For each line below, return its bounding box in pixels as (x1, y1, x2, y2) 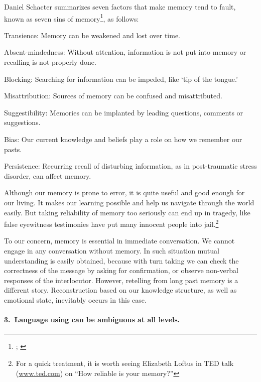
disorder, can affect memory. (4, 170, 91, 181)
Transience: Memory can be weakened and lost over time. (4, 30, 181, 40)
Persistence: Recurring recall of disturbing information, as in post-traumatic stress (4, 161, 257, 171)
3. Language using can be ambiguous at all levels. (4, 314, 180, 325)
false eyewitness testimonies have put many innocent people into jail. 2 (4, 217, 219, 229)
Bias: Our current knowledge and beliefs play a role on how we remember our (4, 134, 242, 144)
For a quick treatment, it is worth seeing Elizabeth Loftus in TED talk (16, 357, 234, 368)
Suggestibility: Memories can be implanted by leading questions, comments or (4, 107, 243, 117)
